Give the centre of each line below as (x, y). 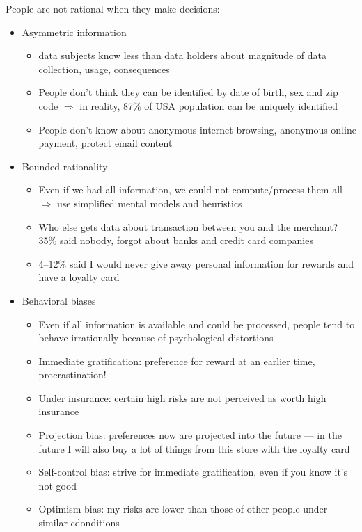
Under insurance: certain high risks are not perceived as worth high (182, 397)
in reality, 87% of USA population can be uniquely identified (208, 105)
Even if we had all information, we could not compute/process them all (190, 190)
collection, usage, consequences (104, 68)
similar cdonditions (79, 523)
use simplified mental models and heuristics (149, 203)
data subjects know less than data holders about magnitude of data (183, 55)
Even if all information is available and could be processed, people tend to (197, 324)
